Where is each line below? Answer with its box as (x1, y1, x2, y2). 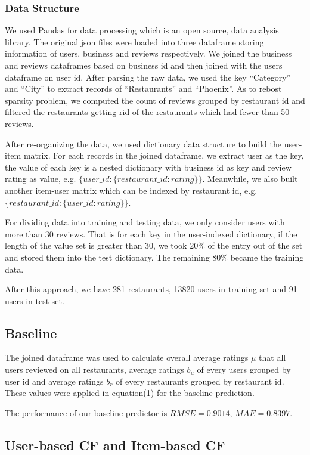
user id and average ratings (5, 374, 104, 387)
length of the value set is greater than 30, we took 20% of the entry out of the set (5, 239, 303, 252)
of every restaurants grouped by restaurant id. (116, 374, 284, 387)
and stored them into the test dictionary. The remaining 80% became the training (5, 250, 304, 263)
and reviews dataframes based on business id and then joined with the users (5, 59, 283, 71)
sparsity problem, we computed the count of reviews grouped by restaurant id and (5, 94, 305, 106)
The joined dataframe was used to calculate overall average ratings (5, 351, 249, 364)
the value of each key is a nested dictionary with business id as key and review (5, 160, 292, 173)
